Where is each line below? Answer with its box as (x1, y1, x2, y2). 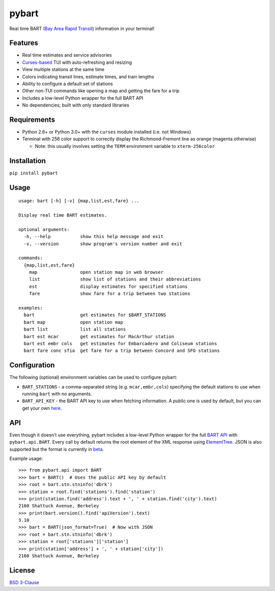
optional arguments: (18, 226, 70, 232)
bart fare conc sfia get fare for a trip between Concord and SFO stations (23, 348, 220, 354)
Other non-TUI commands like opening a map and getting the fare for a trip (22, 88, 180, 94)
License (9, 566, 35, 575)
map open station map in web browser (29, 269, 164, 275)
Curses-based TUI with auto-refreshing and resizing (22, 59, 132, 65)
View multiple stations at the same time (22, 66, 104, 72)
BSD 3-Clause (9, 579, 39, 585)
